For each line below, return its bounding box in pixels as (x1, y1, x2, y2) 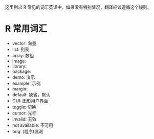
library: (12, 63, 27, 69)
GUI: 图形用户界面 (12, 97, 48, 104)
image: (12, 58, 26, 64)
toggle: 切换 (12, 104, 37, 110)
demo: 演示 (12, 74, 35, 80)
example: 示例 (12, 80, 41, 86)
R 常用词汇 (5, 23, 47, 34)
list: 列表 (12, 46, 29, 52)
